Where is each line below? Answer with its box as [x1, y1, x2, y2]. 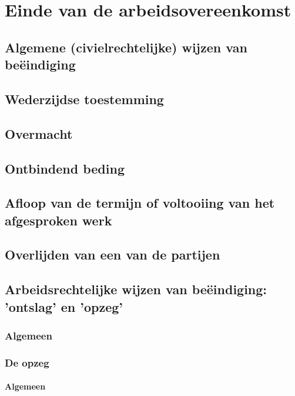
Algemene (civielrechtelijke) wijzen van [5, 38, 247, 56]
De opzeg [5, 355, 49, 370]
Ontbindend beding [5, 159, 125, 177]
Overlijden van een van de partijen [5, 245, 220, 264]
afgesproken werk [5, 211, 112, 229]
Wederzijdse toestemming [5, 89, 164, 108]
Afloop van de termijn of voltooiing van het [5, 194, 275, 212]
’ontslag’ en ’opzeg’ [5, 297, 123, 315]
